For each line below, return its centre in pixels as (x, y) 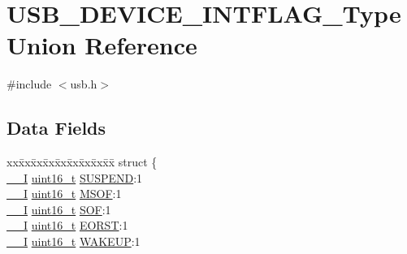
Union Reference (102, 45)
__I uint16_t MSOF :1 (64, 194)
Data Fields (56, 128)
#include (29, 84)
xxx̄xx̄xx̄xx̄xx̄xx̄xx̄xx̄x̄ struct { (82, 162)
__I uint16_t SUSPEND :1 (75, 177)
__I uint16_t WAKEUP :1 (74, 241)
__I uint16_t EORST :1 (67, 225)
